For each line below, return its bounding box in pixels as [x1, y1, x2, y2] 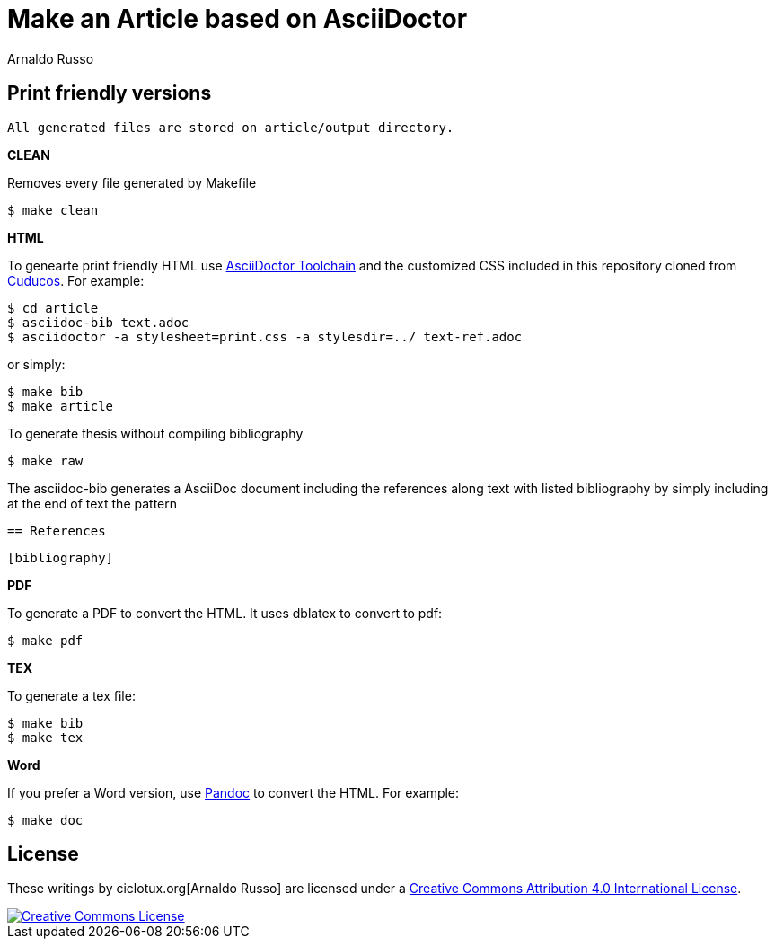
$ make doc [7, 812, 84, 827]
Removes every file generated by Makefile [7, 174, 257, 190]
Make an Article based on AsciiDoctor [7, 4, 468, 34]
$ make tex [7, 729, 84, 745]
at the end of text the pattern [7, 495, 177, 511]
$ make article [7, 398, 114, 413]
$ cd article [7, 300, 99, 315]
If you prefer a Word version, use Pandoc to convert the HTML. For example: [7, 784, 460, 800]
